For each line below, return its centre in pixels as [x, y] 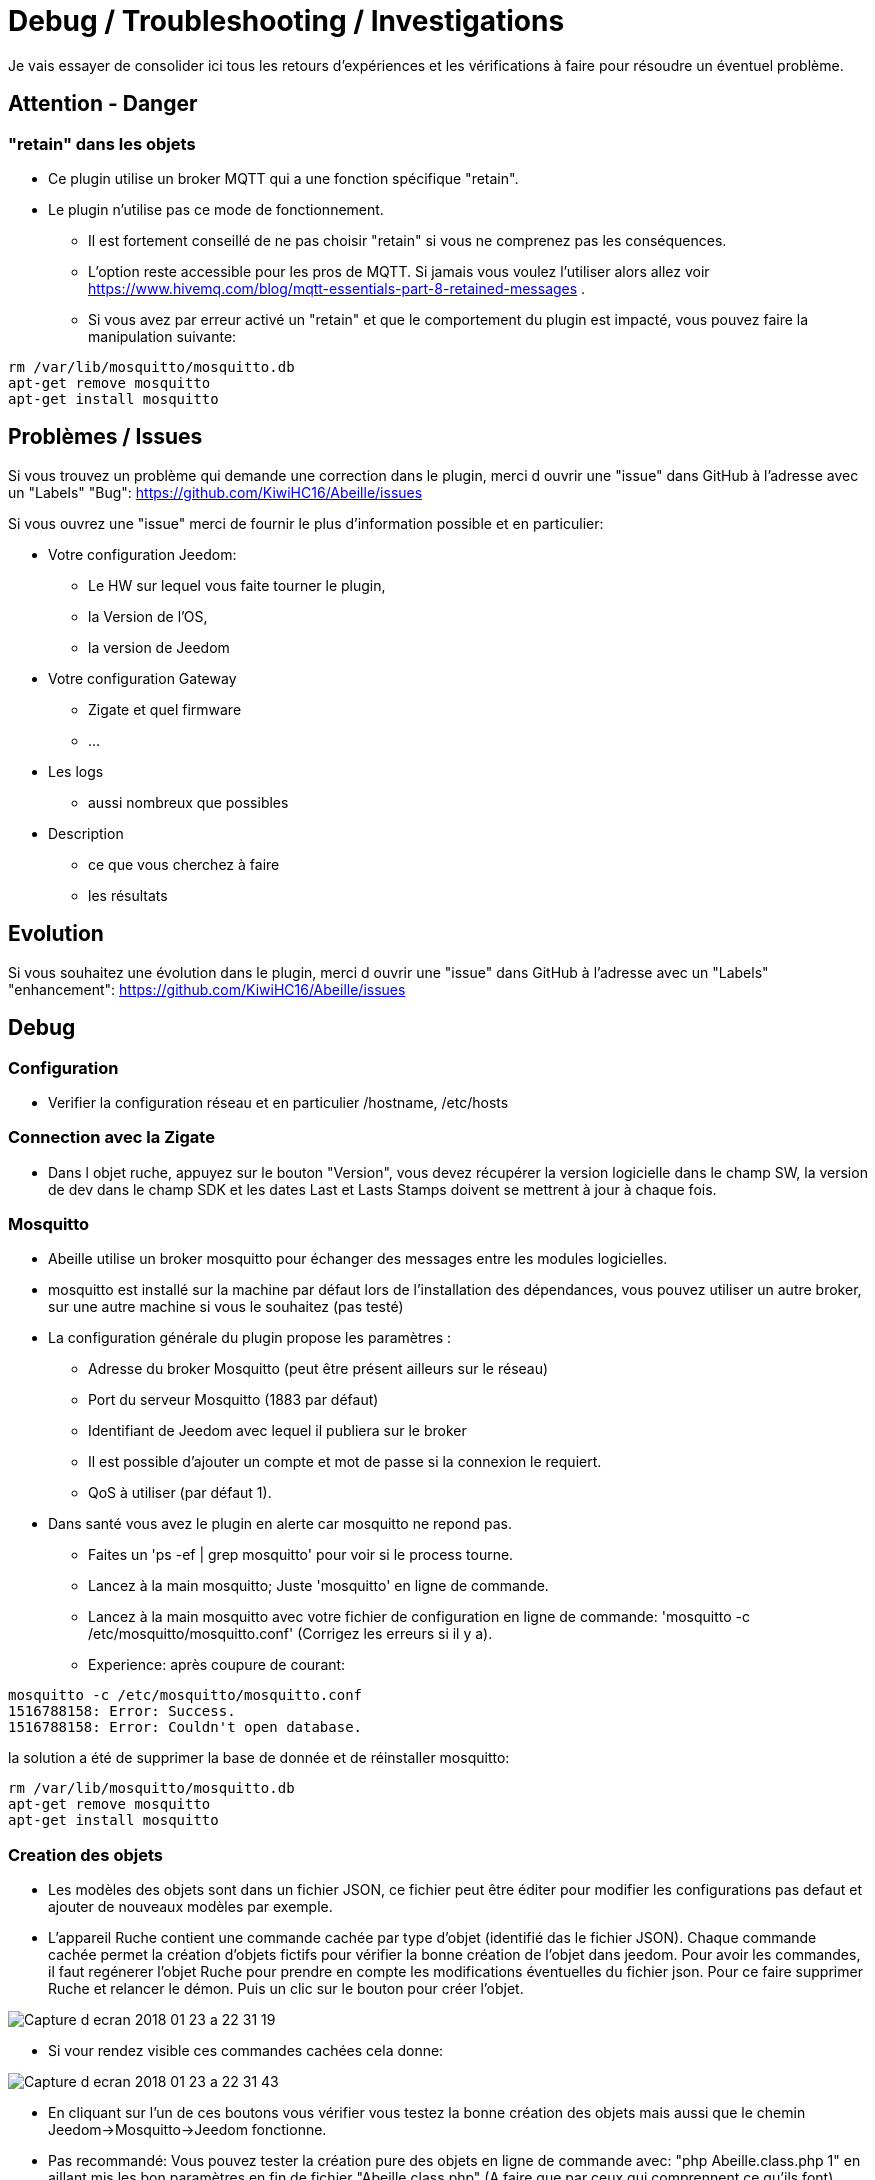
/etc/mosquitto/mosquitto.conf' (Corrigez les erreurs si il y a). [290, 1634]
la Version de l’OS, [148, 616]
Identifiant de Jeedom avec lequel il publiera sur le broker [277, 1431]
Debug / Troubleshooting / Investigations [286, 21]
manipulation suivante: [162, 336]
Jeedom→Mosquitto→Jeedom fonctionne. [187, 2130]
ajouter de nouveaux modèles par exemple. [190, 1907]
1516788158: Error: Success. [122, 1711]
